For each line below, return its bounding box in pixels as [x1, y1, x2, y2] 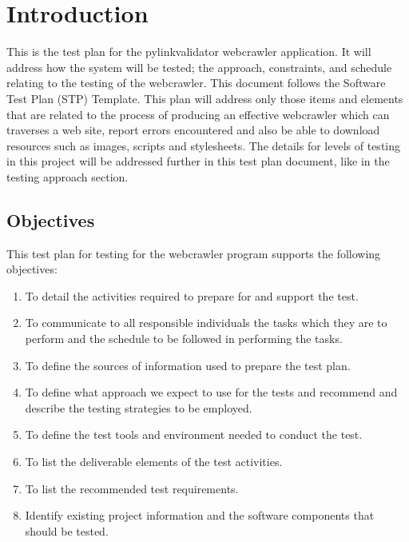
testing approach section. [6, 168, 129, 185]
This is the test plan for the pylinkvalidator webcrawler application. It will [6, 43, 371, 60]
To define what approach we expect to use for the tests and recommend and [25, 384, 398, 401]
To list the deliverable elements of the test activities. [25, 453, 283, 470]
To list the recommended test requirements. [25, 480, 239, 496]
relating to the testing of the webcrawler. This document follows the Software [6, 74, 386, 91]
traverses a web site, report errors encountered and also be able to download [6, 122, 380, 138]
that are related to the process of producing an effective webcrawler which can [6, 106, 390, 122]
